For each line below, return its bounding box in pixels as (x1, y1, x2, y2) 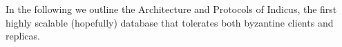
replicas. (6, 29, 40, 43)
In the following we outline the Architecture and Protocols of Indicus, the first (6, 2, 337, 16)
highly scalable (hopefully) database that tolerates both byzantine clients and (6, 15, 334, 29)
